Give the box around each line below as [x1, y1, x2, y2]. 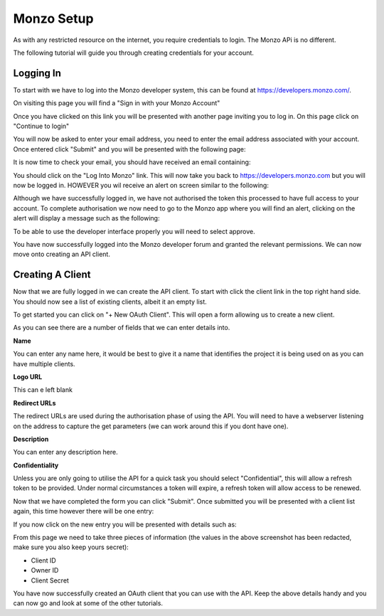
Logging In [13, 67, 62, 79]
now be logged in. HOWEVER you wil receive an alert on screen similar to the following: [13, 181, 270, 189]
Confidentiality [13, 461, 59, 469]
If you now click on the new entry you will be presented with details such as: [13, 520, 238, 529]
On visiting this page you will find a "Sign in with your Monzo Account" [13, 99, 220, 107]
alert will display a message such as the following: [13, 214, 160, 223]
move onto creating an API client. [13, 250, 110, 259]
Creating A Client [13, 269, 92, 281]
